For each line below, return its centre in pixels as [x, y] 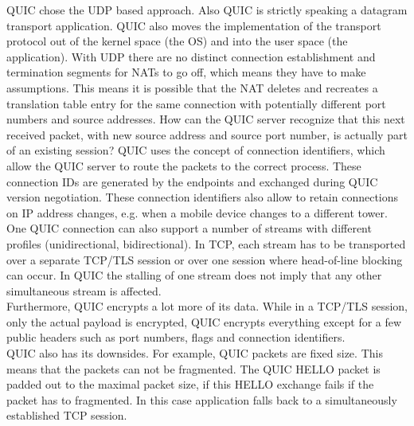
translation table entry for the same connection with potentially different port [196, 103]
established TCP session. [67, 415]
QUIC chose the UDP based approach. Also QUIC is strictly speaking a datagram [207, 10]
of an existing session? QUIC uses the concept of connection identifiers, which [196, 150]
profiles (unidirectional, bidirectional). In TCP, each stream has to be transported [206, 243]
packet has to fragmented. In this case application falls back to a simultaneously [202, 399]
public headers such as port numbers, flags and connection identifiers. [176, 337]
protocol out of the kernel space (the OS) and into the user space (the [177, 41]
